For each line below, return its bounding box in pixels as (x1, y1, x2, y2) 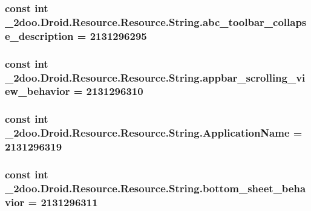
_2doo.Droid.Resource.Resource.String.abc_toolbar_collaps (5, 14, 307, 29)
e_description (5, 28, 74, 43)
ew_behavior (5, 83, 70, 99)
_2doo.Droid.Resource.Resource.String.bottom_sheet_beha (5, 180, 306, 195)
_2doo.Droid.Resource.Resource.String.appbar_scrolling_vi (5, 70, 306, 85)
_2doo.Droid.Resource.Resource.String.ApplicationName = (5, 125, 303, 140)
